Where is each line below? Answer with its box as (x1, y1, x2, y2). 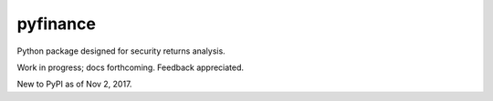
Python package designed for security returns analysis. (16, 45, 226, 56)
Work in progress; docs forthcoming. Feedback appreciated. (16, 62, 245, 73)
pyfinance (16, 14, 96, 34)
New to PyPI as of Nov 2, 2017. (16, 78, 132, 90)
